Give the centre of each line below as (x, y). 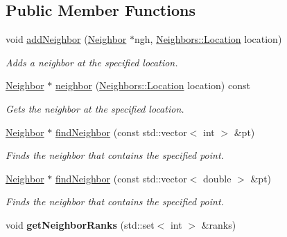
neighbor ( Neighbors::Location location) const (153, 85)
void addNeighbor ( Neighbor (66, 39)
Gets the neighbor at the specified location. (95, 108)
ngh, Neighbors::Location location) (208, 39)
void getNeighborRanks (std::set (80, 224)
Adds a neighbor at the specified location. (92, 62)
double (217, 178)
